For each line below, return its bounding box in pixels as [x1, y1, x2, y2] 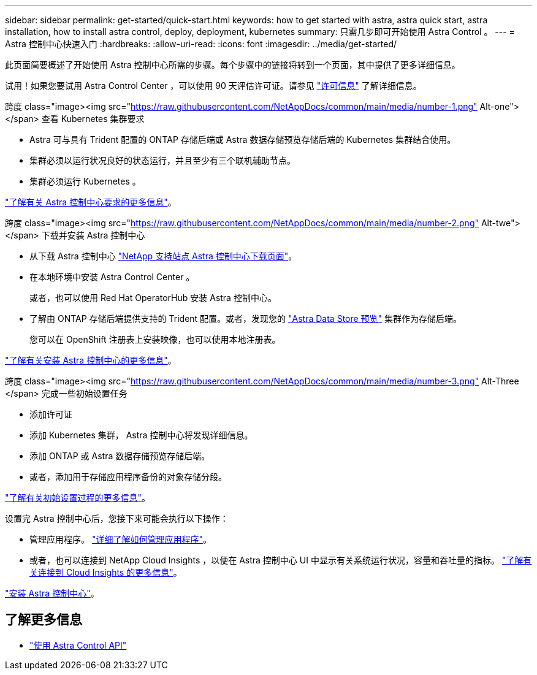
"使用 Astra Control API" [29, 639, 127, 650]
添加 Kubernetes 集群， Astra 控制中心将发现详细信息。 [29, 430, 253, 440]
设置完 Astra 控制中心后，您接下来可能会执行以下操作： [5, 513, 229, 524]
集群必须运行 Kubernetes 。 [29, 176, 141, 186]
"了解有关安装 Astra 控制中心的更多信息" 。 [5, 355, 177, 365]
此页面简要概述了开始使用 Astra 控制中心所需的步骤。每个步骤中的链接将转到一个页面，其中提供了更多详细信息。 [5, 59, 460, 70]
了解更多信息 [5, 612, 82, 628]
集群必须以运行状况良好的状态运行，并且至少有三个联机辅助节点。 [29, 155, 295, 166]
